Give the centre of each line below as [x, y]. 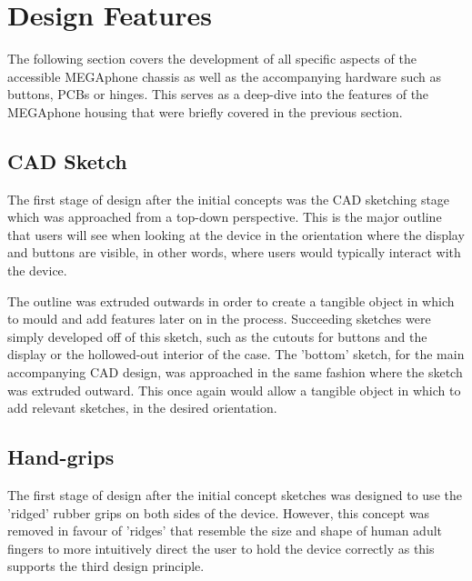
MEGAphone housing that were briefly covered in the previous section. [205, 111]
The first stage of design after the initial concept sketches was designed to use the [235, 495]
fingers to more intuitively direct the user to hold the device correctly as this [221, 548]
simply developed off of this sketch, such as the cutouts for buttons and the [217, 336]
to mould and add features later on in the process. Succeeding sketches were [219, 319]
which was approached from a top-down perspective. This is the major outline [225, 217]
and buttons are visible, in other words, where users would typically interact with [234, 252]
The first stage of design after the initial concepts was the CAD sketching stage [229, 199]
